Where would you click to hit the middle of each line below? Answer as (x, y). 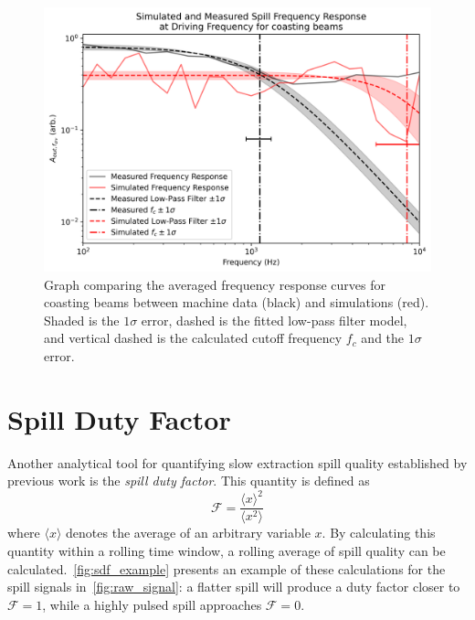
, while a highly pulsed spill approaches (152, 604)
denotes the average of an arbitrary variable (188, 533)
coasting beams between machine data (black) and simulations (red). (237, 302)
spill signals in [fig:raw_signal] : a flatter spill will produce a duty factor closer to (234, 587)
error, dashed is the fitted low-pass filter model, (274, 320)
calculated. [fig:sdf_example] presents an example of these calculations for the (227, 568)
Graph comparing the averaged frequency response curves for (215, 284)
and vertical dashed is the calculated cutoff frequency (193, 338)
